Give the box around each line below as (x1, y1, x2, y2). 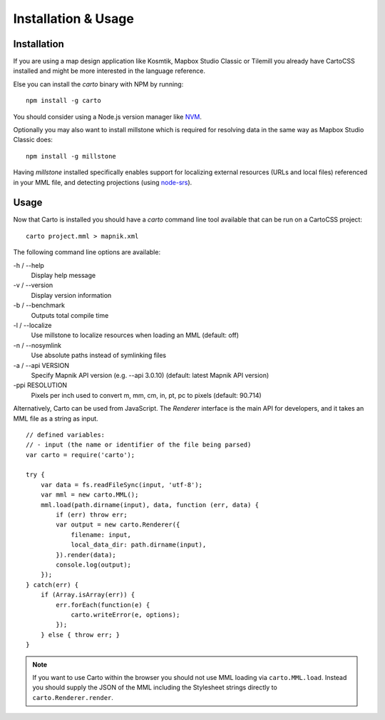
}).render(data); (56, 551, 117, 559)
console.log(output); (56, 561, 132, 569)
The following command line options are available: (13, 248, 160, 256)
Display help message (31, 271, 96, 280)
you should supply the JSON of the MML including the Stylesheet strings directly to (32, 683, 277, 692)
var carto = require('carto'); (26, 451, 135, 459)
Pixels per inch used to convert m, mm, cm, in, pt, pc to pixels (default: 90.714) (31, 391, 262, 399)
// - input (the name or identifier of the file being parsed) (26, 441, 252, 449)
